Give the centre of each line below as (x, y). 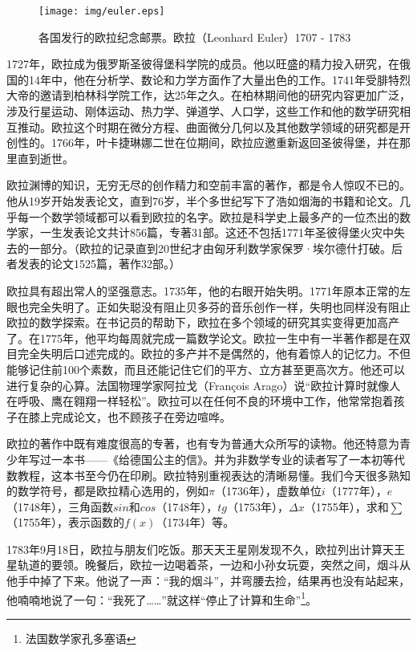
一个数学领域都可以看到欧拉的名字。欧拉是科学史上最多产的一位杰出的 (214, 216)
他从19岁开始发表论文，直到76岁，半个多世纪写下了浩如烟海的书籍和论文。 (203, 201)
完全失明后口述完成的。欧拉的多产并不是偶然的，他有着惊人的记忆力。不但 (214, 354)
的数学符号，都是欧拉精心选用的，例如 (107, 491)
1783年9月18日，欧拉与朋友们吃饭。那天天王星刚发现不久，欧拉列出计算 (194, 549)
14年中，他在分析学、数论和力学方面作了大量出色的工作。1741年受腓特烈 (219, 79)
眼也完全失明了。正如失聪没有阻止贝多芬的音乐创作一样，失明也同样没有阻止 (208, 306)
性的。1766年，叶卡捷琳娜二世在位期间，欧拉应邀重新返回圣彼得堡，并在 (208, 142)
